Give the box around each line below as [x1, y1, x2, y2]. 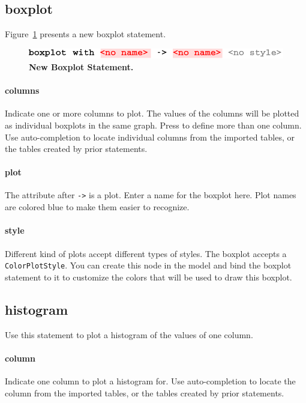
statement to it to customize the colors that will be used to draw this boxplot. [5, 270, 292, 283]
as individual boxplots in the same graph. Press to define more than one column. [5, 118, 302, 131]
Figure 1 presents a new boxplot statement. [5, 28, 166, 40]
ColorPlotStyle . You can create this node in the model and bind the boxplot [5, 259, 292, 271]
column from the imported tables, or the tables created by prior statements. [5, 386, 284, 399]
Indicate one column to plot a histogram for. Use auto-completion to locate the [5, 374, 296, 387]
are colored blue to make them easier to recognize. [5, 201, 190, 213]
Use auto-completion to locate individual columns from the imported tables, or [5, 130, 295, 143]
